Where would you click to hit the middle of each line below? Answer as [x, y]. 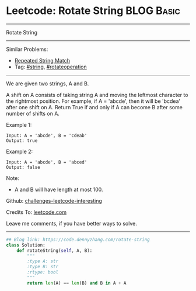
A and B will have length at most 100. [59, 189]
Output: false [23, 167]
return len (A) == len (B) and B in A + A [77, 283]
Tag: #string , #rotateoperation [51, 67]
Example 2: [20, 151]
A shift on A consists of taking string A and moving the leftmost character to [97, 95]
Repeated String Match [42, 60]
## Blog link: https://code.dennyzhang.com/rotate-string [78, 240]
